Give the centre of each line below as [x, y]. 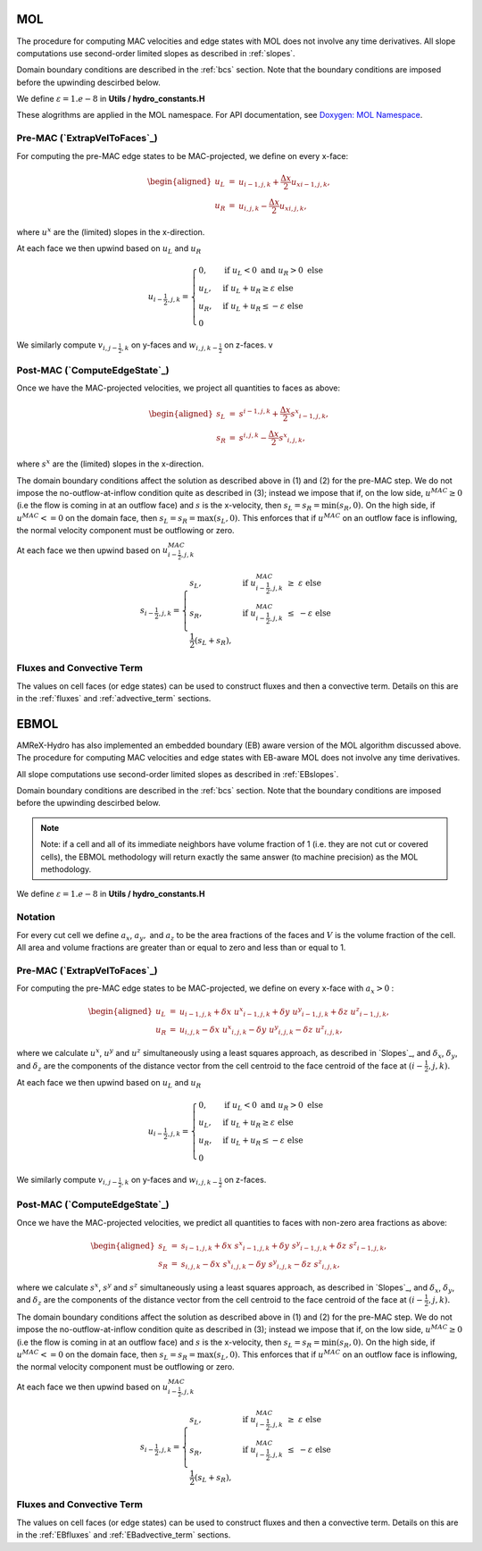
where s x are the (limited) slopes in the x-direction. [110, 463]
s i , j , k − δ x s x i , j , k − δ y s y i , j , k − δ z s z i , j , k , [260, 1264]
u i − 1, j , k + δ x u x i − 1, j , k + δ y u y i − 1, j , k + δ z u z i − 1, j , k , [284, 1012]
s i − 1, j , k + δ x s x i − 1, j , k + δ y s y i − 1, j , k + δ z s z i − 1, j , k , [284, 1246]
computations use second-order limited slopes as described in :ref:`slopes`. [156, 53]
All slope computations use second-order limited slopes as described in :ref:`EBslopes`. [178, 774]
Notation [36, 918]
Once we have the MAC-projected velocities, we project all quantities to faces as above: [179, 388]
